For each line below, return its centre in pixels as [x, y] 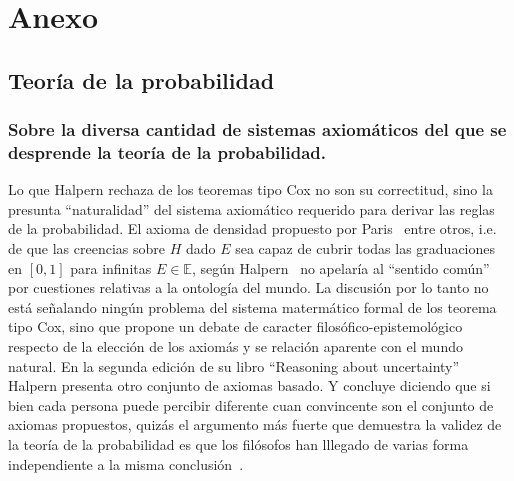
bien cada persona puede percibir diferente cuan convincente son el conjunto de [251, 404]
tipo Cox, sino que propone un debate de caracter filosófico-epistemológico [235, 326]
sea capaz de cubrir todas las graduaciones [365, 248]
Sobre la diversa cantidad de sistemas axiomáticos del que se [257, 129]
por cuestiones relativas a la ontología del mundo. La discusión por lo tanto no [248, 287]
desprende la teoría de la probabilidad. [167, 152]
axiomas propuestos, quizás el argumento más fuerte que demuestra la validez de [255, 424]
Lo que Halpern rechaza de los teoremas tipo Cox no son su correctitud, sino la [250, 189]
